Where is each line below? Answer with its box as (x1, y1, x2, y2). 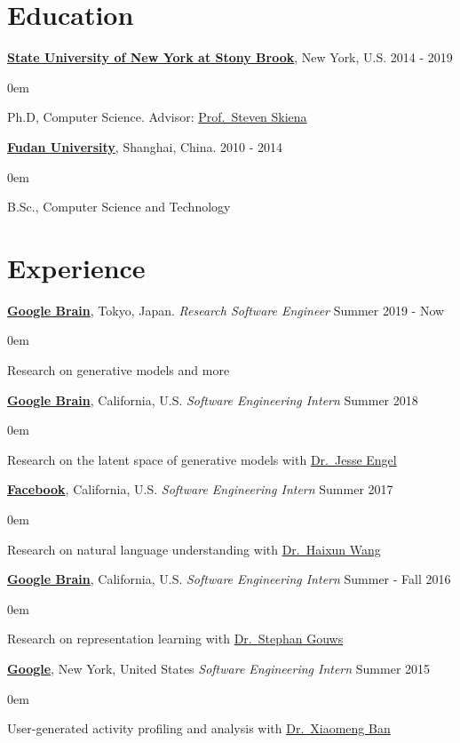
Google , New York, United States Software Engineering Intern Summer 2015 (7, 659, 431, 677)
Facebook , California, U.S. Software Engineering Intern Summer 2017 (7, 480, 393, 499)
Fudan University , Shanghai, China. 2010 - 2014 (7, 137, 283, 156)
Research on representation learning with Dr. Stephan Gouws (7, 629, 344, 648)
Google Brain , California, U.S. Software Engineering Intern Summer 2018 (7, 390, 418, 409)
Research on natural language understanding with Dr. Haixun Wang (7, 539, 381, 558)
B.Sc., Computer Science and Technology (7, 197, 231, 216)
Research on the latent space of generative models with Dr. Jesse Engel (7, 450, 397, 468)
